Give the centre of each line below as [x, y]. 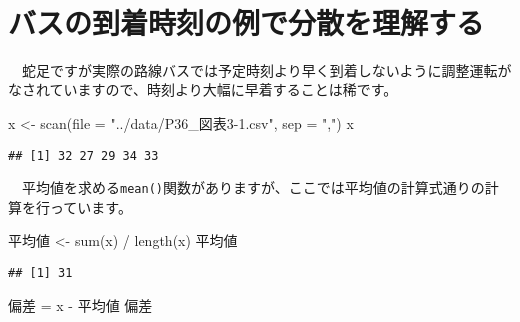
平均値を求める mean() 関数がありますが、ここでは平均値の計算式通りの [253, 187]
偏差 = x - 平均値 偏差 [80, 304]
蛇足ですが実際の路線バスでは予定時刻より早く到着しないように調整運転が [266, 69]
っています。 [90, 206]
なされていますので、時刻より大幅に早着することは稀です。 [203, 89]
